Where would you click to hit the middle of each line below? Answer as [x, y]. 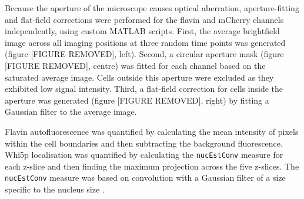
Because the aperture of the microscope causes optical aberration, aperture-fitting [152, 8]
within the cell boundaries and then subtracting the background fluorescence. [144, 143]
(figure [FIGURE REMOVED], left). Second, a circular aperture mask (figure [144, 54]
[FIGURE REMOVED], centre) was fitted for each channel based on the [135, 65]
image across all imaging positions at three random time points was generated [145, 42]
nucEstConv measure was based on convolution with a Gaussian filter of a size [145, 178]
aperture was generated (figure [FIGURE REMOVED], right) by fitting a [137, 100]
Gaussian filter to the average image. [71, 112]
